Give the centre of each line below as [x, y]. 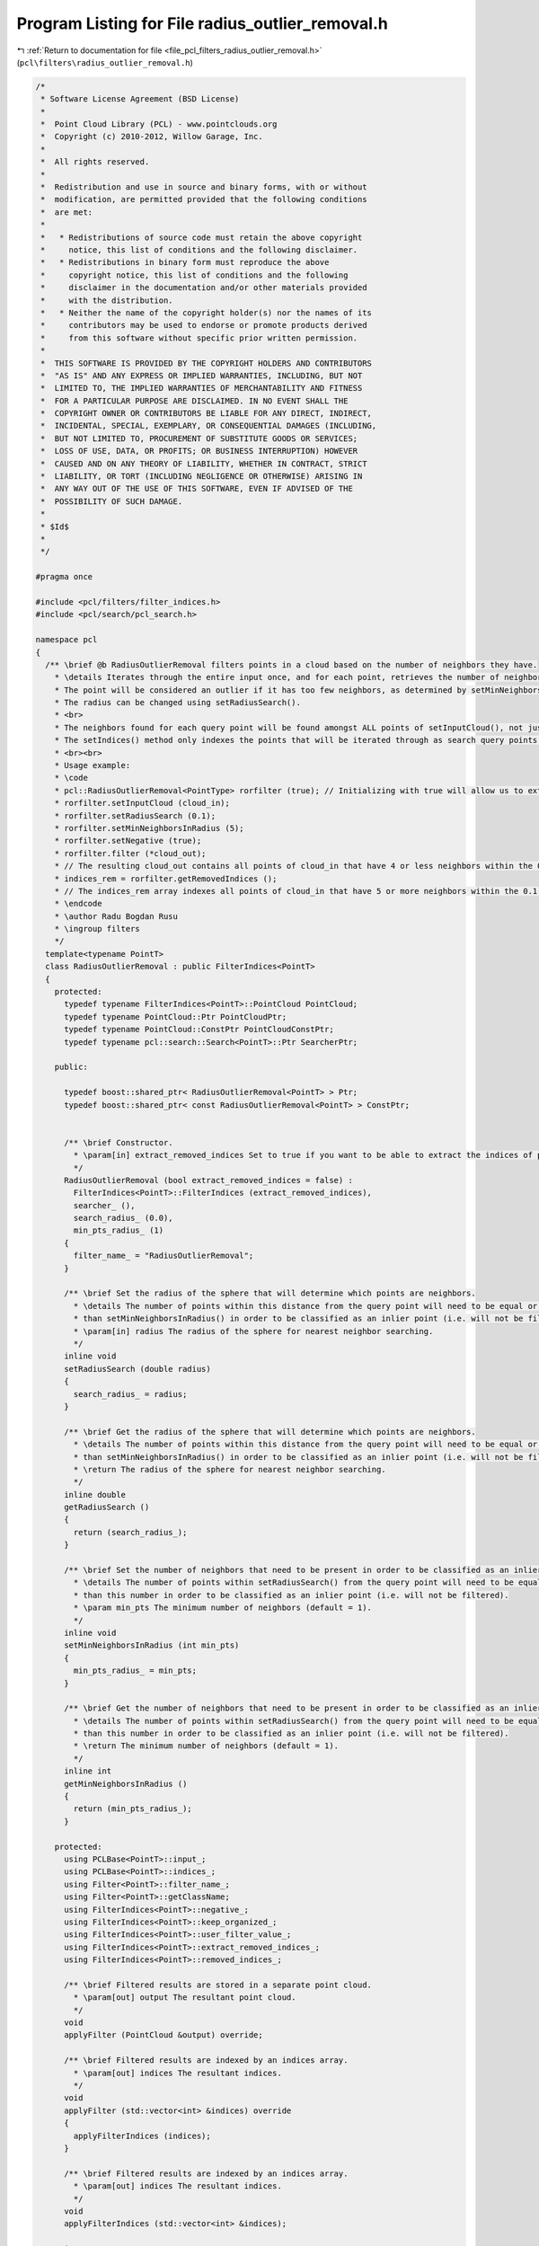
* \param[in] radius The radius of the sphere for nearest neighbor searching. [253, 1331]
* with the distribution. [107, 300]
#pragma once [64, 577]
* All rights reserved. [95, 162]
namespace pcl [66, 640]
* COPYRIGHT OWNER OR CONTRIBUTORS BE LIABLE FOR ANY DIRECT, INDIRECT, [207, 414]
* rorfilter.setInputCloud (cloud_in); [142, 803]
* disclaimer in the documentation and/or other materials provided [204, 288]
